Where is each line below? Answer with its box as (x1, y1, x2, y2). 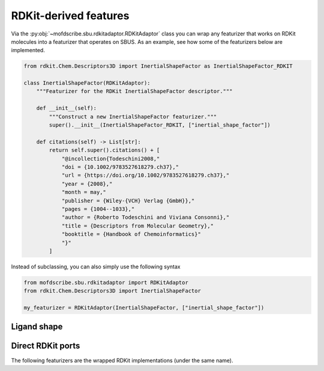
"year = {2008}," (61, 180, 113, 187)
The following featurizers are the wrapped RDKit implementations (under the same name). (11, 357, 233, 364)
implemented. (11, 47, 45, 54)
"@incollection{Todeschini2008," (61, 155, 160, 162)
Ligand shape (11, 322, 63, 332)
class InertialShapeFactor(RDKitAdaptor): (23, 80, 151, 86)
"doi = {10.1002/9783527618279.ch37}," (61, 164, 179, 170)
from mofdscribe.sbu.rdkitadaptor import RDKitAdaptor (23, 279, 188, 286)
